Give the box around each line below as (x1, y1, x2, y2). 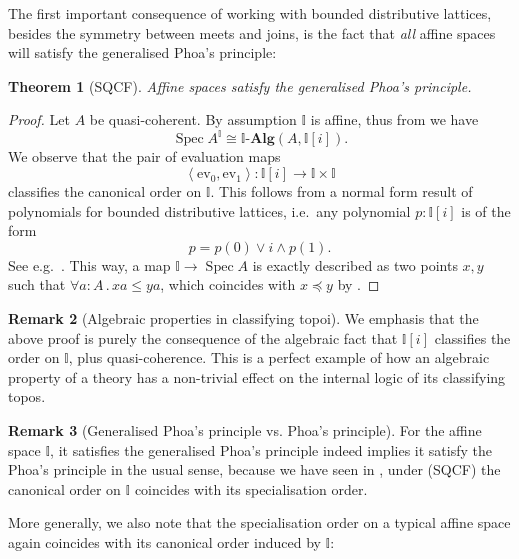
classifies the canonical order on (8, 181, 202, 202)
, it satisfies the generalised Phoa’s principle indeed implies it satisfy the (50, 439, 492, 460)
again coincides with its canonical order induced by (8, 531, 321, 552)
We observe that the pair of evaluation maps (8, 146, 281, 167)
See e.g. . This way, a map (8, 254, 171, 275)
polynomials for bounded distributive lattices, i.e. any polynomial (8, 200, 411, 221)
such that (8, 274, 66, 295)
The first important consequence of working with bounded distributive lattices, (8, 3, 492, 23)
